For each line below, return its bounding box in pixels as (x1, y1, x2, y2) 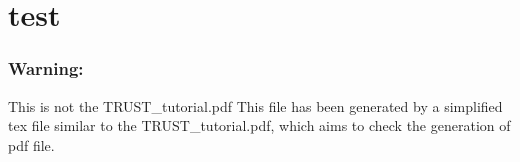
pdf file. (8, 134, 55, 155)
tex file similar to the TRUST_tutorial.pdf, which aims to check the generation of (8, 115, 511, 136)
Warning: (8, 56, 84, 81)
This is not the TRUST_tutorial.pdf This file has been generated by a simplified (8, 95, 503, 116)
